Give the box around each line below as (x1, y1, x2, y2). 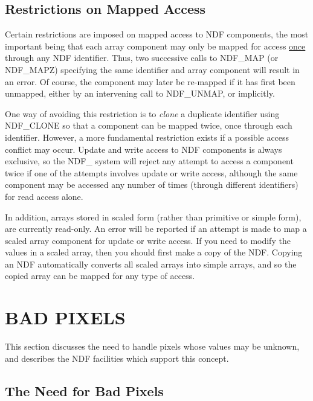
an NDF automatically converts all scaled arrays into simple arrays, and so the (5, 257, 297, 270)
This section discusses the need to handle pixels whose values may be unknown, (5, 340, 300, 353)
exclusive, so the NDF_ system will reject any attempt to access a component (5, 155, 294, 167)
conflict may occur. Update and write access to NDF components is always (5, 143, 282, 155)
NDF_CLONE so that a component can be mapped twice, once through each (5, 119, 292, 132)
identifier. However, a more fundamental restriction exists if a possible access (5, 130, 289, 143)
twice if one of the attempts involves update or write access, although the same (5, 166, 298, 179)
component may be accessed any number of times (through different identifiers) (5, 178, 298, 191)
